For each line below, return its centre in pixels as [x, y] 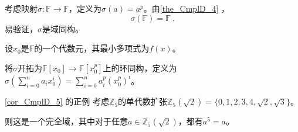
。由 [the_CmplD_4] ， [186, 8]
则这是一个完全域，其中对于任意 [66, 121]
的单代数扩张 [143, 101]
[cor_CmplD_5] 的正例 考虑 [57, 101]
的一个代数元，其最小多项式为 [92, 48]
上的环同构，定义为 [140, 67]
